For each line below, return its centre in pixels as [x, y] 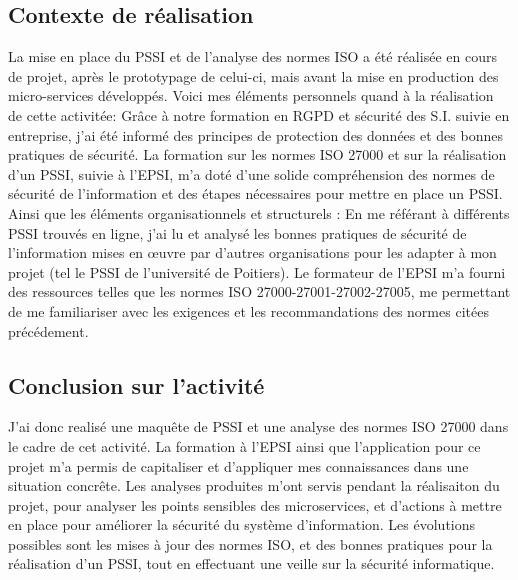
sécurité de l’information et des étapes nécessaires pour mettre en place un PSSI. [255, 193]
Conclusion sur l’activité [136, 384]
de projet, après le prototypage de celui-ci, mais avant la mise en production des [253, 75]
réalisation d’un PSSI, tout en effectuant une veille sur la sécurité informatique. [251, 563]
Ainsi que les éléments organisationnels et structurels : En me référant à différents [259, 212]
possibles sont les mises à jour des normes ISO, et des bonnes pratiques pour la [250, 543]
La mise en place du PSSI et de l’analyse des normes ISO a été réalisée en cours [252, 56]
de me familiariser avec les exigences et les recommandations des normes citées [248, 310]
